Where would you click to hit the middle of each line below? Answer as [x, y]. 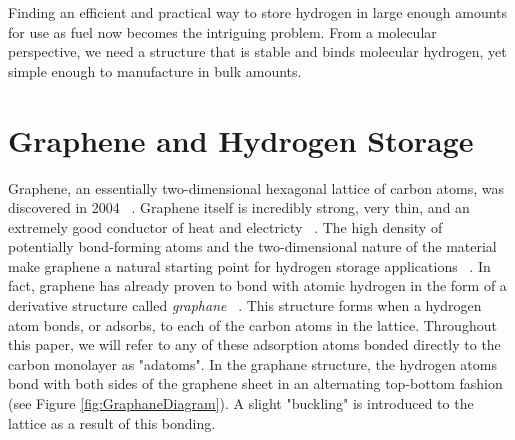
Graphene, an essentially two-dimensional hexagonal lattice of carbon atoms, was [256, 187]
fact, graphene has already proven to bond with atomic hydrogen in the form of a [257, 285]
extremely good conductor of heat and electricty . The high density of [225, 226]
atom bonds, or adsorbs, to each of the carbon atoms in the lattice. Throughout [252, 324]
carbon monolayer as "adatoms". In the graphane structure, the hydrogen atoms [252, 363]
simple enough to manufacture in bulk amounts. [155, 70]
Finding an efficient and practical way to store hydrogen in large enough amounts [258, 12]
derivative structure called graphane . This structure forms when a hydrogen [245, 305]
